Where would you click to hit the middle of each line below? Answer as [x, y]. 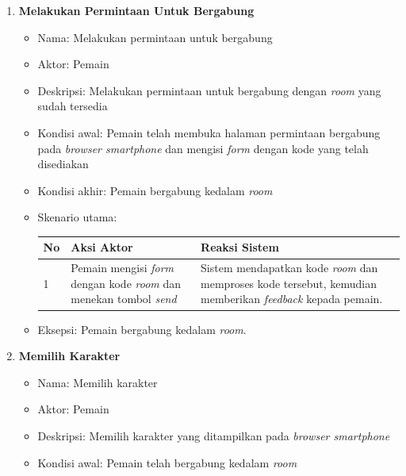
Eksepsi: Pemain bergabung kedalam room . [142, 329]
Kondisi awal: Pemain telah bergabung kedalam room [167, 462]
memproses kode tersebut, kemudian [289, 283]
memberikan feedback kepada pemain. [292, 299]
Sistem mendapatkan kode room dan [289, 268]
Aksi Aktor [102, 247]
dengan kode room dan [126, 283]
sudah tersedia [73, 106]
